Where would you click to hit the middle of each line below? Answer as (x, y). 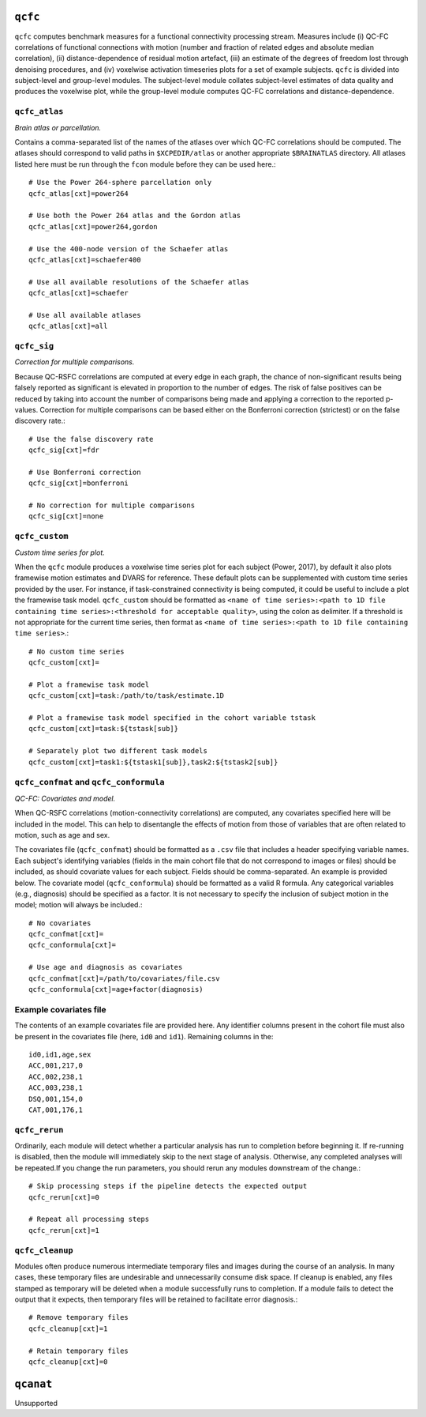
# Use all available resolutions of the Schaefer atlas (139, 282)
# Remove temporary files (79, 1317)
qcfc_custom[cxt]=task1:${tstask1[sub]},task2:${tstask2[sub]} (153, 762)
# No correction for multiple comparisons (112, 505)
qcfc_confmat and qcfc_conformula (90, 782)
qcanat (34, 1384)
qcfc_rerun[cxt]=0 (64, 1197)
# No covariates (60, 923)
